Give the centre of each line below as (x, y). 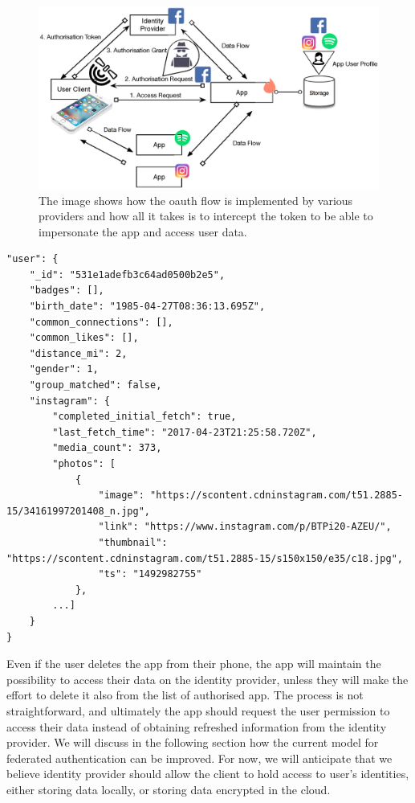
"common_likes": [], (84, 338)
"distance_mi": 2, (78, 353)
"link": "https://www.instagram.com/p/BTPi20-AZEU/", (245, 527)
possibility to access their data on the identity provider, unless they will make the (207, 679)
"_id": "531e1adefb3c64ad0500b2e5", (127, 274)
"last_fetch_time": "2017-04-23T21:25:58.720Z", (185, 432)
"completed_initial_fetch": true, (144, 417)
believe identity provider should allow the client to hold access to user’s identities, (208, 774)
